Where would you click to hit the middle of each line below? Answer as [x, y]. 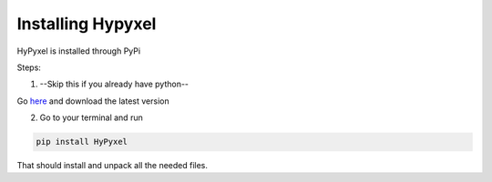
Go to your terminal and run [91, 117]
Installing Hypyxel [87, 24]
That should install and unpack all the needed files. [113, 166]
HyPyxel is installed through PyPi [79, 51]
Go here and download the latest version [93, 101]
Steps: [29, 67]
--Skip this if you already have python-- [114, 84]
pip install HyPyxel [82, 142]
